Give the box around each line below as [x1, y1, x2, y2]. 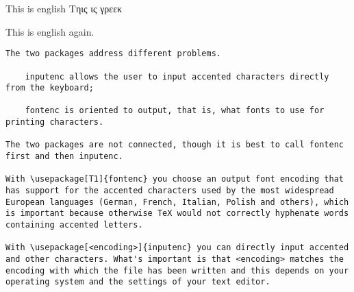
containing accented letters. [5, 220, 143, 230]
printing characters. [5, 117, 104, 127]
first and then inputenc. [5, 151, 123, 162]
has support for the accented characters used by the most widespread [5, 186, 334, 196]
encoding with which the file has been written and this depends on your [5, 265, 349, 276]
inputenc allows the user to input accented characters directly [25, 71, 329, 82]
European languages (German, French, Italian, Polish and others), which [5, 197, 349, 207]
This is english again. [5, 24, 94, 38]
